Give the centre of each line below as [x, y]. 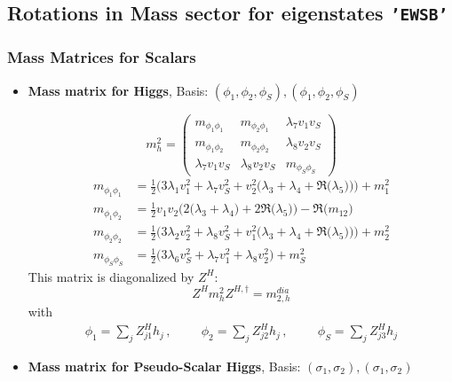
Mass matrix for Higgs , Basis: [118, 90]
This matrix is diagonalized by [111, 276]
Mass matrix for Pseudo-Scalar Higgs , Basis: [164, 366]
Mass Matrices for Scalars [102, 57]
